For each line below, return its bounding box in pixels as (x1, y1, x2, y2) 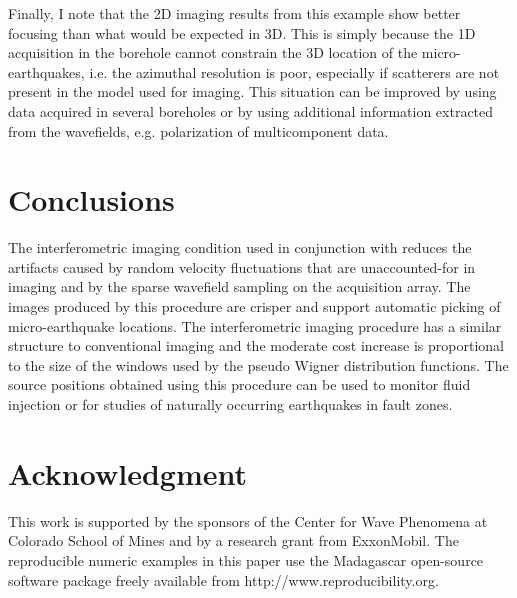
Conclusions (8, 179, 175, 220)
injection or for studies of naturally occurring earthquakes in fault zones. (8, 394, 453, 415)
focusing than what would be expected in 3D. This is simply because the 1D (8, 22, 476, 43)
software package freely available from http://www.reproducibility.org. (8, 569, 439, 590)
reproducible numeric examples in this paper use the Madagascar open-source (8, 549, 484, 570)
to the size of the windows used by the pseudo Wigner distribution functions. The (8, 354, 509, 375)
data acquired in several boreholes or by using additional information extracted (8, 100, 494, 121)
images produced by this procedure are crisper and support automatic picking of (8, 296, 501, 317)
